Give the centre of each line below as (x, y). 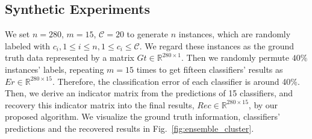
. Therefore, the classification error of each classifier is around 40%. (176, 81)
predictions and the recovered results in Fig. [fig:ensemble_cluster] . (129, 128)
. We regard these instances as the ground (217, 45)
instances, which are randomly (235, 34)
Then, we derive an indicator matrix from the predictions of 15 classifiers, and (149, 93)
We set (17, 34)
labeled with (28, 45)
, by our (263, 104)
